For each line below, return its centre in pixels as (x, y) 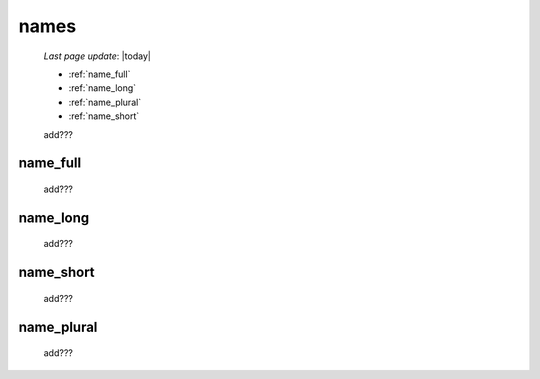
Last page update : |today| (97, 56)
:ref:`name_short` (104, 116)
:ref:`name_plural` (105, 102)
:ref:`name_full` (99, 74)
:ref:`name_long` (102, 88)
